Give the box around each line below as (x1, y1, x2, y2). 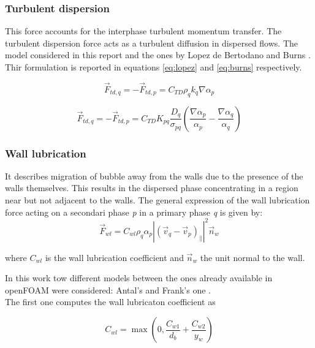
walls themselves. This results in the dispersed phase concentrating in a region (5, 181, 298, 194)
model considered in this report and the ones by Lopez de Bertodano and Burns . (5, 48, 311, 61)
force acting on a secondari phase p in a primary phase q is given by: (5, 205, 263, 218)
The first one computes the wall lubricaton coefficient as (5, 295, 216, 308)
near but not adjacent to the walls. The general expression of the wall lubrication (5, 194, 310, 206)
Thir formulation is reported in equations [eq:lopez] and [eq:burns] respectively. (5, 61, 302, 73)
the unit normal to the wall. (200, 251, 305, 263)
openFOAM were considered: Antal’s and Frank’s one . (5, 283, 211, 296)
